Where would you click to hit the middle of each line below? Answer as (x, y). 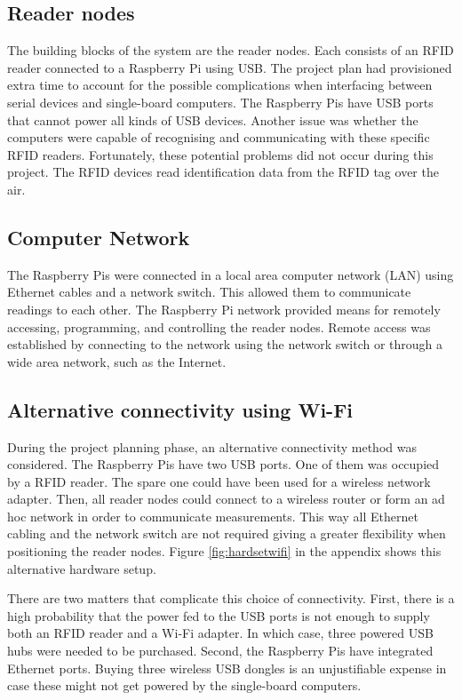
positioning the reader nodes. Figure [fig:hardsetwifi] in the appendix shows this (224, 551)
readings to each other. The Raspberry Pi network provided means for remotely (224, 309)
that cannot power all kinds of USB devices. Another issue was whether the (213, 119)
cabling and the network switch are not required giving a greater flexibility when (227, 533)
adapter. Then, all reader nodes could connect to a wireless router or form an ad (226, 499)
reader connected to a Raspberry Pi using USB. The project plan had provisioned (230, 67)
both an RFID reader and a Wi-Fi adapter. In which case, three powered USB (220, 633)
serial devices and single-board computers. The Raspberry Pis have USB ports (220, 102)
